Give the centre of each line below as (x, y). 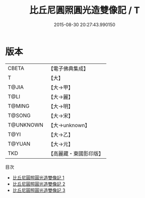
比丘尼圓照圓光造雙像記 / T (85, 10)
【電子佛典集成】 (68, 69)
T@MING (19, 106)
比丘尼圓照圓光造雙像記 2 (39, 184)
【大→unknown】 (69, 125)
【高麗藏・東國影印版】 (76, 153)
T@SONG (19, 115)
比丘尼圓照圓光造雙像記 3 (39, 190)
